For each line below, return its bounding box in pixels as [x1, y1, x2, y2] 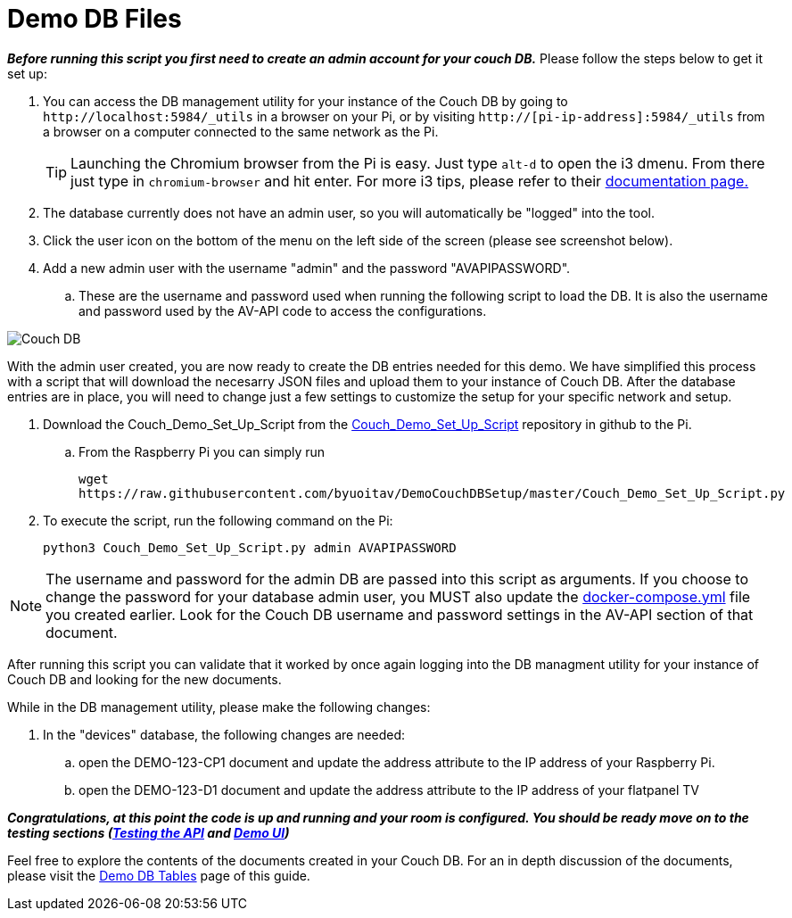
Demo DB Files [7, 4, 182, 34]
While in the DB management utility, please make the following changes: [7, 699, 431, 715]
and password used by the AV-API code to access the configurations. [78, 302, 487, 318]
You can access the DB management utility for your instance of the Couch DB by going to [43, 93, 568, 109]
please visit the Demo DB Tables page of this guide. [7, 867, 310, 883]
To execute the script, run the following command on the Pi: [43, 512, 393, 528]
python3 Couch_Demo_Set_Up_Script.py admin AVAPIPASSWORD [43, 540, 457, 555]
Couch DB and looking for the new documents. [7, 671, 282, 687]
